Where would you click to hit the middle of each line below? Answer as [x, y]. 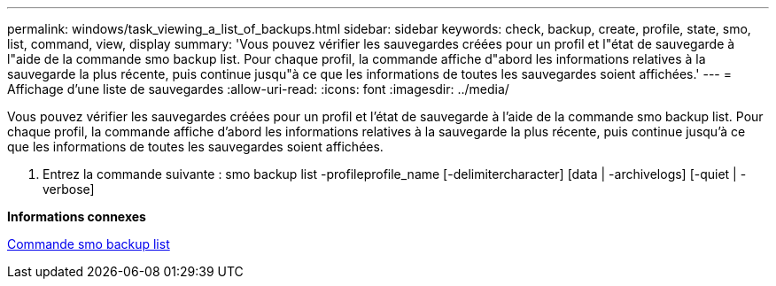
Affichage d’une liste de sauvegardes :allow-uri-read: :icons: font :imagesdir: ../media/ [258, 89]
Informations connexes [77, 216]
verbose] [69, 189]
